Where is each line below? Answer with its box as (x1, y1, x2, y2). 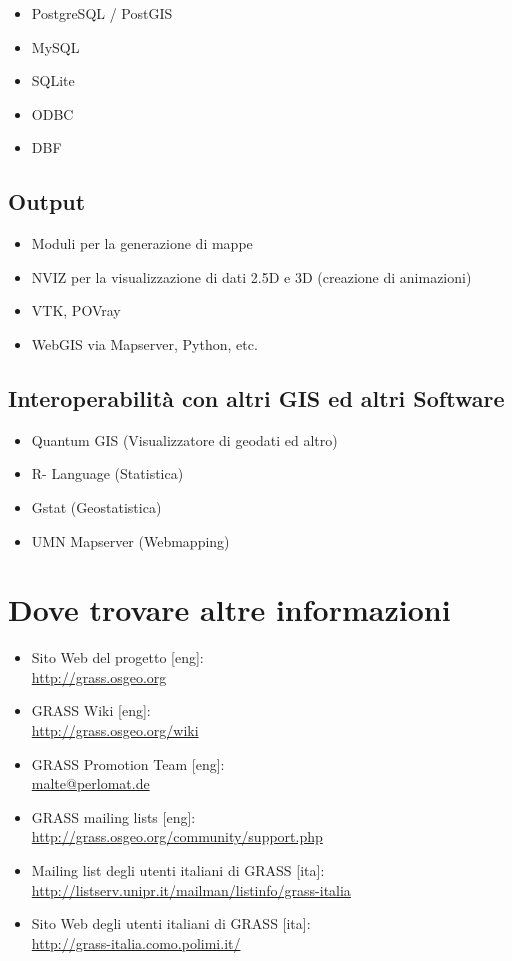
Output (8, 186, 86, 217)
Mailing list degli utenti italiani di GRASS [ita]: (31, 860, 325, 880)
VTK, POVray (31, 300, 121, 321)
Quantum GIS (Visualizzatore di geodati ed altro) (31, 429, 338, 450)
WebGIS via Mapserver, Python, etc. (31, 333, 258, 354)
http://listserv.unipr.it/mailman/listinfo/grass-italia (31, 879, 351, 900)
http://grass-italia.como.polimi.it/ (31, 932, 241, 953)
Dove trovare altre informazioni (8, 589, 451, 630)
